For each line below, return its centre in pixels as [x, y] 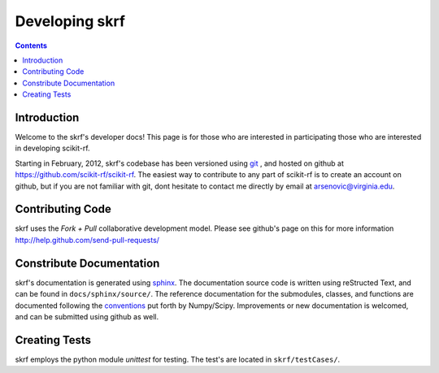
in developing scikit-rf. [52, 148]
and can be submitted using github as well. [87, 316]
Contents [31, 46]
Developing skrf [70, 21]
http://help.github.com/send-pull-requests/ [87, 240]
